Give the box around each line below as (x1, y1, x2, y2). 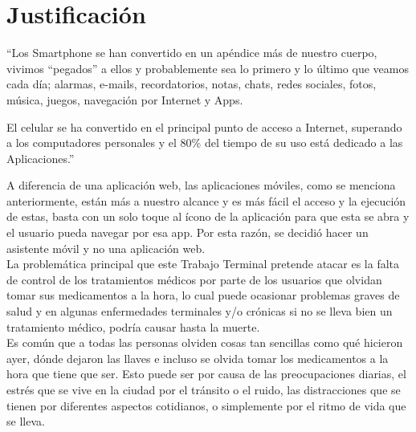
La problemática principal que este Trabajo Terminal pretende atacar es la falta (6, 255, 400, 272)
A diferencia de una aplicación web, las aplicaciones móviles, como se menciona (6, 177, 396, 194)
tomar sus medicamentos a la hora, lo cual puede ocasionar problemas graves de (6, 287, 400, 304)
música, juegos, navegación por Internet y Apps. (6, 91, 243, 108)
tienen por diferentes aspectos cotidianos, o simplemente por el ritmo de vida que (6, 397, 406, 414)
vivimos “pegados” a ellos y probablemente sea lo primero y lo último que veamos (6, 59, 409, 76)
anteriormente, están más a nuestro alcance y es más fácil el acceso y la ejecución (6, 192, 406, 209)
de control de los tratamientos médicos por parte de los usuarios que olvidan (6, 271, 382, 287)
